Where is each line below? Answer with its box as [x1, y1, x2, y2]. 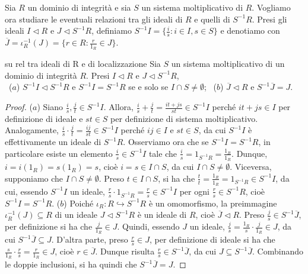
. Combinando [252, 245, 304, 257]
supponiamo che [5, 172, 63, 184]
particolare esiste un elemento [5, 147, 113, 159]
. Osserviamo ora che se [123, 136, 209, 148]
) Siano [37, 101, 63, 113]
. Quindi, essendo [117, 220, 180, 233]
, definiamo [91, 24, 132, 37]
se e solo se [128, 80, 169, 93]
